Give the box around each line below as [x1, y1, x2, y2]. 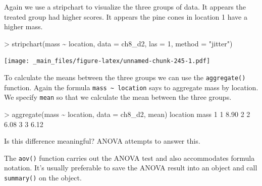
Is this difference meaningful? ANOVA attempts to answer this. [4, 136, 200, 146]
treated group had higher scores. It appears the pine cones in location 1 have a [4, 11, 247, 22]
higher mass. [4, 21, 43, 32]
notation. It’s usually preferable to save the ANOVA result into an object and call [4, 162, 257, 173]
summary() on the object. [4, 172, 82, 183]
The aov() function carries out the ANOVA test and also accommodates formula [4, 152, 255, 163]
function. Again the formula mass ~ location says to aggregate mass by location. [4, 82, 258, 92]
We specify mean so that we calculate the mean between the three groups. [4, 92, 232, 102]
